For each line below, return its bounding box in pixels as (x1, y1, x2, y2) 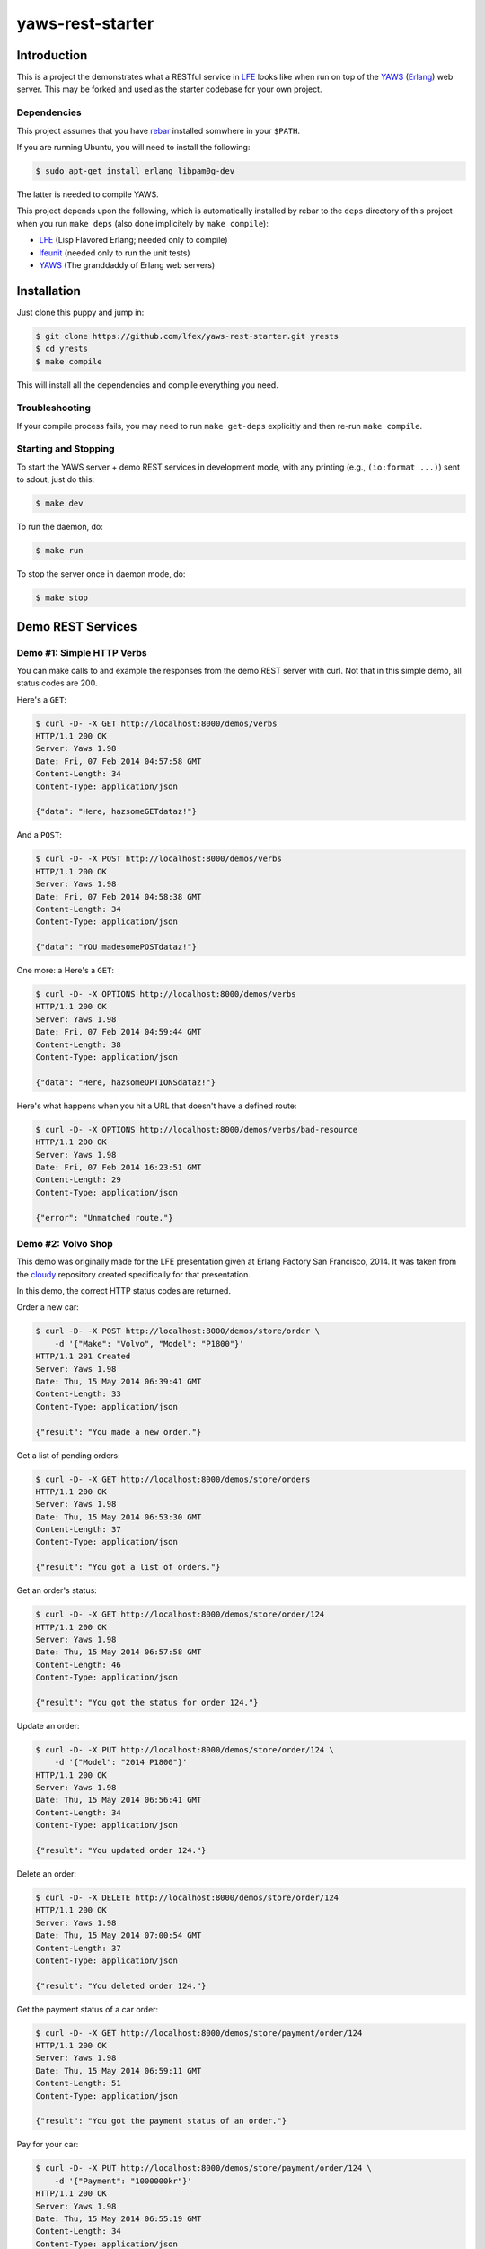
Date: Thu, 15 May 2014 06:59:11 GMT (35, 2065, 202, 2075)
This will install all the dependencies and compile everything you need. (16, 379, 278, 390)
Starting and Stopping (16, 443, 116, 455)
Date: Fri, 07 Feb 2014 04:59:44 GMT (35, 1026, 202, 1037)
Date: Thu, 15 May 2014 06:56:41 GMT (35, 1795, 202, 1805)
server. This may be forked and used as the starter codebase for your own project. (16, 84, 322, 94)
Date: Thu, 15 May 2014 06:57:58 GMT (35, 1647, 202, 1657)
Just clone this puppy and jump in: (16, 307, 145, 318)
